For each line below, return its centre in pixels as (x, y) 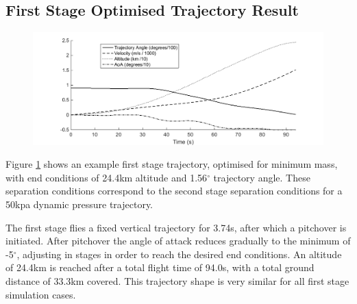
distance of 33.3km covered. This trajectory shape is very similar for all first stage (177, 280)
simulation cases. (41, 294)
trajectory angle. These (262, 177)
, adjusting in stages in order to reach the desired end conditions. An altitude (179, 254)
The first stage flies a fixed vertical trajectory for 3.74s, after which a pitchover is (176, 227)
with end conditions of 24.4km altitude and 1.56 (107, 177)
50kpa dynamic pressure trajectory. (79, 204)
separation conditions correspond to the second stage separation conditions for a (174, 191)
